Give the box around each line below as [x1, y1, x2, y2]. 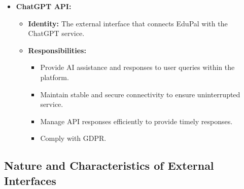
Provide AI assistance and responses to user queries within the [40, 62, 235, 72]
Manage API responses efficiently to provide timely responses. [40, 116, 233, 126]
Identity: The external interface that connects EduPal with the [28, 18, 228, 28]
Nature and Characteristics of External [4, 158, 214, 173]
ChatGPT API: [16, 1, 72, 11]
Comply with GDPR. [40, 133, 107, 143]
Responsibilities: [28, 45, 86, 55]
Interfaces [4, 172, 56, 188]
